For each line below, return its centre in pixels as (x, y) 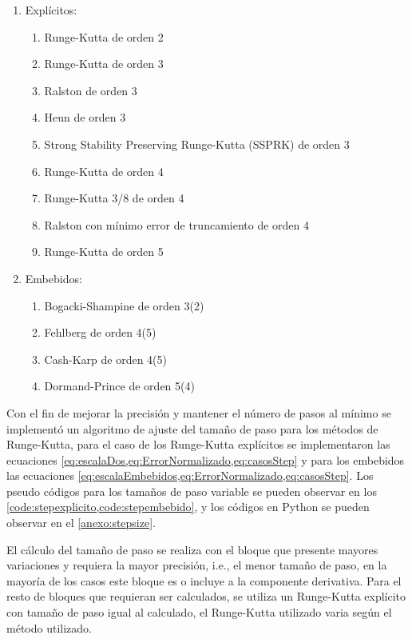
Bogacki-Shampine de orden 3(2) (124, 305)
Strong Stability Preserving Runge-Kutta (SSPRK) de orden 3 (197, 144)
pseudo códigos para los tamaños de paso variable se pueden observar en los (192, 491)
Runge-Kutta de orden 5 (104, 252)
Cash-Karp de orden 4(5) (105, 359)
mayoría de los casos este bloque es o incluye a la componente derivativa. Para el (204, 580)
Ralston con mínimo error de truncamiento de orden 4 (177, 224)
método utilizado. (49, 627)
